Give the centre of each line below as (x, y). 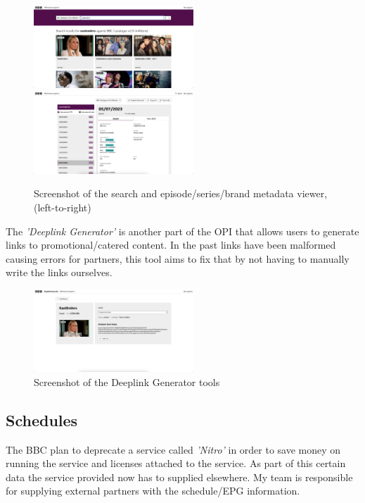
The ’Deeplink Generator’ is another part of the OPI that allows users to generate (182, 231)
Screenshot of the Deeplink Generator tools (127, 381)
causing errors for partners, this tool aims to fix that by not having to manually (178, 258)
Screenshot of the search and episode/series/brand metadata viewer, (181, 193)
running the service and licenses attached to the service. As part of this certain (176, 463)
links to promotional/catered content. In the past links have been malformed (171, 245)
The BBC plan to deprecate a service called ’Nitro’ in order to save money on (173, 449)
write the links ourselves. (59, 272)
